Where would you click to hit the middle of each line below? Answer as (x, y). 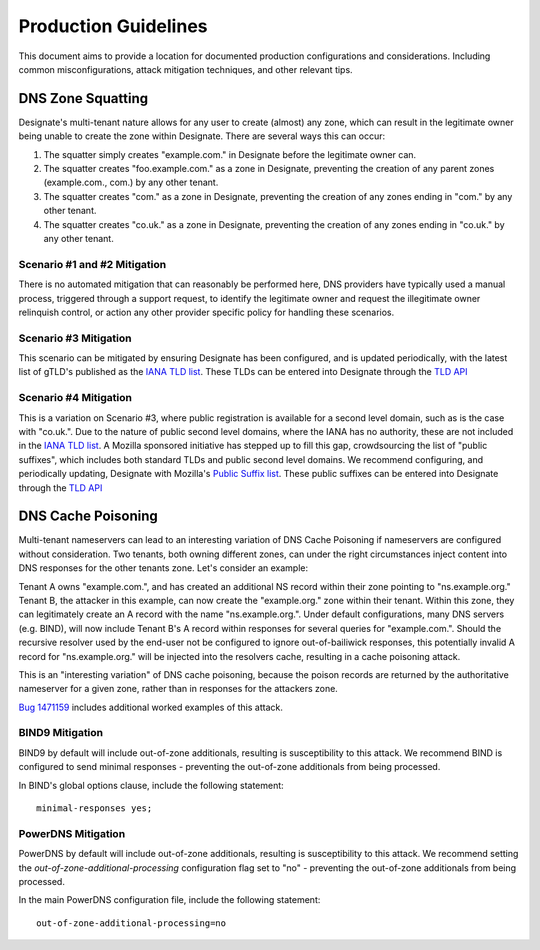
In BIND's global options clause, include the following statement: (151, 785)
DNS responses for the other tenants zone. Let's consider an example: (163, 568)
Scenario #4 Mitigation (75, 398)
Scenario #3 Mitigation (75, 338)
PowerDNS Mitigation (72, 833)
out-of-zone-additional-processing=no (131, 923)
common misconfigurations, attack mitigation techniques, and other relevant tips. (186, 69)
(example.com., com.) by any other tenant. (131, 182)
